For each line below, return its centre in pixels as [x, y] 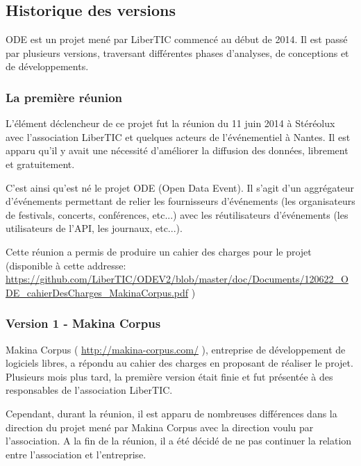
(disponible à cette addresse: [66, 265]
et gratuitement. [40, 164]
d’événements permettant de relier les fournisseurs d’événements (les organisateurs [180, 201]
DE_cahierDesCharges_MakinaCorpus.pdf [97, 292]
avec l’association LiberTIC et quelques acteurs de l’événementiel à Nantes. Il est [178, 136]
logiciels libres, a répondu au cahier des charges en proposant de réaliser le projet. [179, 363]
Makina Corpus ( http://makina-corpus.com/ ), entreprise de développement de [176, 349]
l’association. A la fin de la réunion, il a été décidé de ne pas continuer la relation [179, 441]
